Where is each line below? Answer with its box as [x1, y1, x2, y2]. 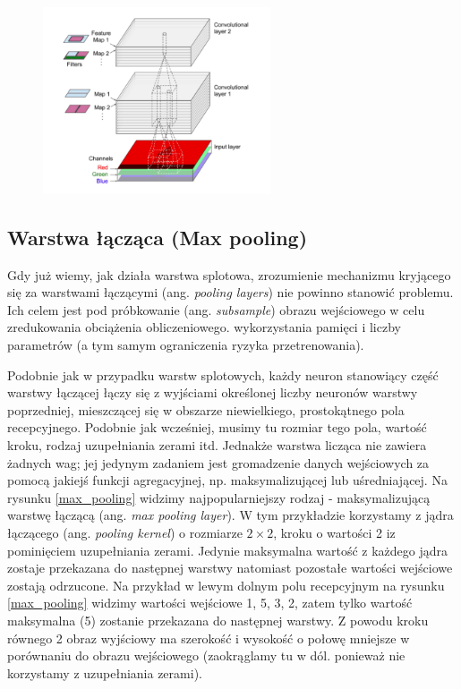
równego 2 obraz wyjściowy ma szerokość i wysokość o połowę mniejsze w [7, 628, 410, 647]
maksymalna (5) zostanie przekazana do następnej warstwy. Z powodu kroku [7, 610, 429, 629]
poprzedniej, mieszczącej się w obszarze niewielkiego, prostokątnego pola [7, 400, 405, 419]
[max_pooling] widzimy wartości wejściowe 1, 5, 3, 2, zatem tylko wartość [7, 593, 413, 612]
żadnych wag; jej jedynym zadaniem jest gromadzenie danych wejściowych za [7, 453, 430, 472]
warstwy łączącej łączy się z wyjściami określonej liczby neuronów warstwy [7, 383, 418, 402]
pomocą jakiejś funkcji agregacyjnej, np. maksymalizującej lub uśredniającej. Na [7, 471, 448, 489]
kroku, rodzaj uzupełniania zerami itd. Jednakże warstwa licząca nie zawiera [7, 436, 427, 455]
